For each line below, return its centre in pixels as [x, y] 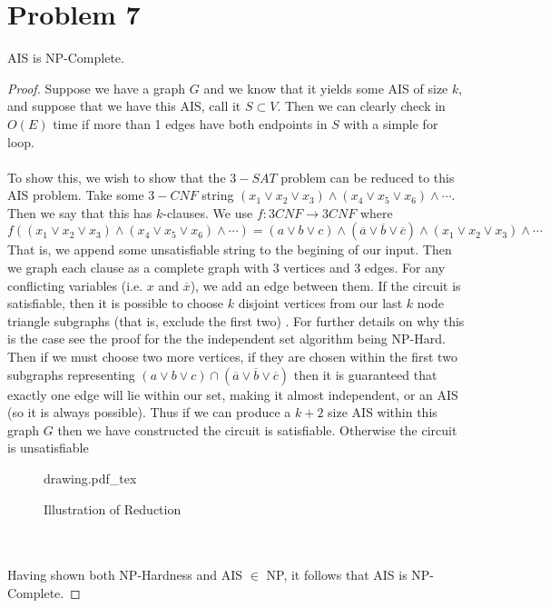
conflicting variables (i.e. [75, 285]
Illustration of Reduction [113, 508]
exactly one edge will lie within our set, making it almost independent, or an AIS [233, 394]
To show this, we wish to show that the [117, 177]
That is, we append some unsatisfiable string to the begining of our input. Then [230, 249]
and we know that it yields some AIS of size [326, 88]
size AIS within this [383, 412]
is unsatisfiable [48, 448]
